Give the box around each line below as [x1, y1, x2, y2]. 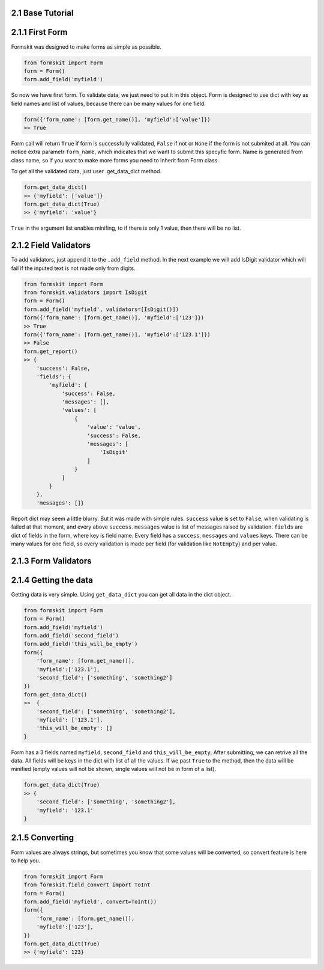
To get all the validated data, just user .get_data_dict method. [11, 168, 162, 175]
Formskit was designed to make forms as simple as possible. [11, 43, 161, 51]
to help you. [11, 857, 41, 864]
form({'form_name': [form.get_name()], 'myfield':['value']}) [23, 116, 211, 123]
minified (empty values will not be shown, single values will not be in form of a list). [11, 766, 216, 773]
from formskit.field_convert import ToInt [23, 882, 151, 888]
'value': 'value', [87, 424, 141, 431]
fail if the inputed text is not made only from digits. [11, 265, 136, 272]
